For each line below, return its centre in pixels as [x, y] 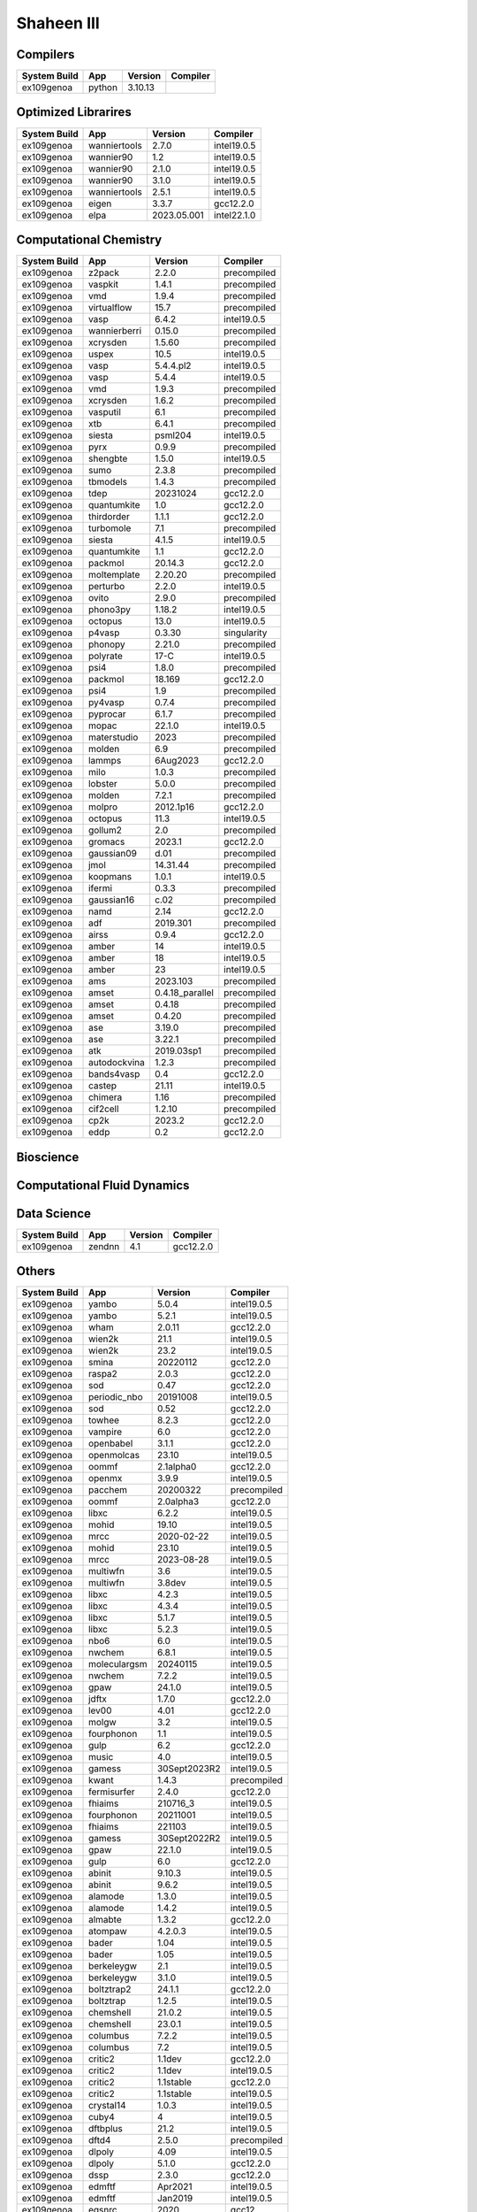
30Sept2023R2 [189, 1769]
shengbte [108, 458]
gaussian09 [113, 854]
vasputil [105, 412]
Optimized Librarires [74, 112]
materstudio [114, 737]
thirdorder [109, 517]
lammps [105, 761]
